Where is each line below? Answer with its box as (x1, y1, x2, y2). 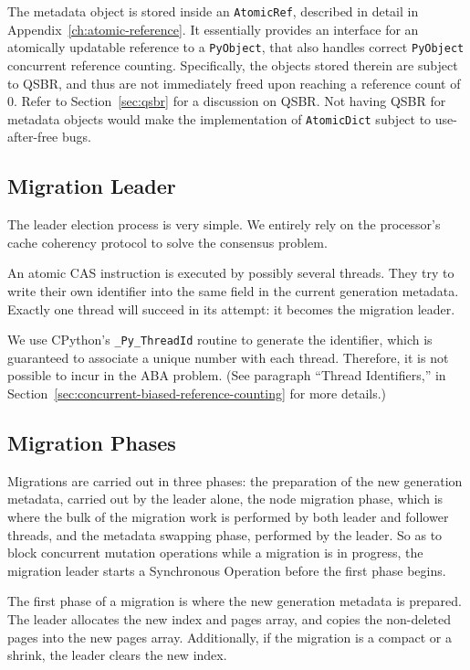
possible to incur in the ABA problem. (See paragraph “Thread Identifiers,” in (7, 366, 446, 385)
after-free (7, 127, 58, 146)
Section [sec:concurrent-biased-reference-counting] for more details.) (7, 383, 387, 402)
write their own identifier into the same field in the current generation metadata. (7, 281, 459, 300)
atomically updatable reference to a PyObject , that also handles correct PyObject (7, 37, 465, 57)
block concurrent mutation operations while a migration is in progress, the (7, 543, 423, 562)
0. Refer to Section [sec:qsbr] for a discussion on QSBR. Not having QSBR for (7, 91, 446, 111)
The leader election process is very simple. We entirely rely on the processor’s (7, 215, 441, 234)
